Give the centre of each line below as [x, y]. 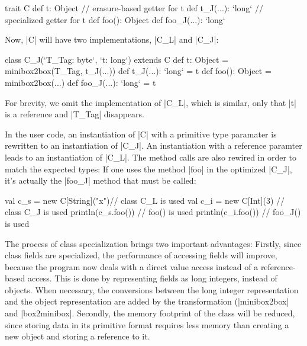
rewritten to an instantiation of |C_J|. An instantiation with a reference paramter [153, 145]
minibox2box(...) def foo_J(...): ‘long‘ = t [80, 82]
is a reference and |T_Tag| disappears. [75, 114]
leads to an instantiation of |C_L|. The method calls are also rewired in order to [151, 157]
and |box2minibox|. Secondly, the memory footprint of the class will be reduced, [150, 313]
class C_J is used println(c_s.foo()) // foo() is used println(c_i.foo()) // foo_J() [153, 212]
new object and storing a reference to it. [77, 336]
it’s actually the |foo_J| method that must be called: [101, 180]
